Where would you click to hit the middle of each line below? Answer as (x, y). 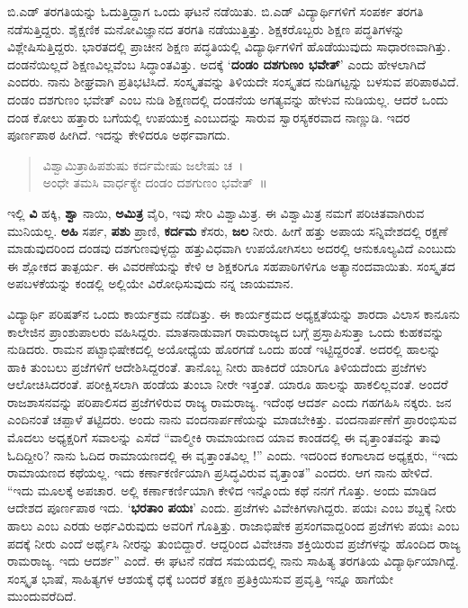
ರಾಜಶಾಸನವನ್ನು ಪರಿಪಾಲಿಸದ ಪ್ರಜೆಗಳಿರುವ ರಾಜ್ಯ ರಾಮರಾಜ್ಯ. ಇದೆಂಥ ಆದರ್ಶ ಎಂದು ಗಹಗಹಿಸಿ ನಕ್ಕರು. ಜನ (229, 401)
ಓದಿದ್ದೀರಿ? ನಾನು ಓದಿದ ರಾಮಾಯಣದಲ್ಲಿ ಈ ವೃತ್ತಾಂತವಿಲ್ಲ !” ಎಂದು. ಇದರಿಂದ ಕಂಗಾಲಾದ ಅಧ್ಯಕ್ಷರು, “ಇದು (233, 454)
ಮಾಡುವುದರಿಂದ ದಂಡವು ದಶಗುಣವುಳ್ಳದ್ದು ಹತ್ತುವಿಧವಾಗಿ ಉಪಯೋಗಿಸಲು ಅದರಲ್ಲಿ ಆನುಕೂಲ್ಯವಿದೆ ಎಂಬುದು (232, 248)
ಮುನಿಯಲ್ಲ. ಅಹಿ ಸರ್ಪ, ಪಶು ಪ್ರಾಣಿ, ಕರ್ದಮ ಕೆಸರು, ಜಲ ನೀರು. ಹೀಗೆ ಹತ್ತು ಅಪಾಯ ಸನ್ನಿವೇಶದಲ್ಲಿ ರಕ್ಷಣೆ (228, 230)
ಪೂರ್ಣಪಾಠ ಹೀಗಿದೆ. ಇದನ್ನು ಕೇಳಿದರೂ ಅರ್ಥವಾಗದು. (119, 135)
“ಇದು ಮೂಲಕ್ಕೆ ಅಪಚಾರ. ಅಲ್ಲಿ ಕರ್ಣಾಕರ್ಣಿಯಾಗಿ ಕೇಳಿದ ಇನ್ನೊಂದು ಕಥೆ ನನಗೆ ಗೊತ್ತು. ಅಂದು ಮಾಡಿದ (222, 490)
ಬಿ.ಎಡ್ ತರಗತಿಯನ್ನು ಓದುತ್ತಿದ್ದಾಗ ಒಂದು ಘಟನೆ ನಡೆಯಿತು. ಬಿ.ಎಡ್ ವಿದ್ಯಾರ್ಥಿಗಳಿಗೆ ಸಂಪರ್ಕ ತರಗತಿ (216, 11)
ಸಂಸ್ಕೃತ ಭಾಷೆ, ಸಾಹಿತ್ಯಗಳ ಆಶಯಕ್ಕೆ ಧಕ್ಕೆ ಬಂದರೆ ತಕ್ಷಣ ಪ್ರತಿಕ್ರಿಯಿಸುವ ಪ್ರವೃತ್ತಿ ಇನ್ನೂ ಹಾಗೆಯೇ (200, 578)
